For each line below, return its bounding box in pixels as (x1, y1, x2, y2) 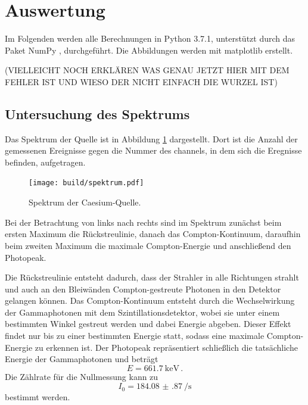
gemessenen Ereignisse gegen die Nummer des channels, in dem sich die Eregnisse (5, 144, 302, 157)
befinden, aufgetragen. (5, 155, 86, 168)
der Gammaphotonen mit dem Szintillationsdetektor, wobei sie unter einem (5, 306, 280, 318)
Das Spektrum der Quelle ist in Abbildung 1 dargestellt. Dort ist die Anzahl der (5, 132, 298, 145)
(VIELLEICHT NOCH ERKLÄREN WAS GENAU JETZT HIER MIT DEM (5, 64, 290, 76)
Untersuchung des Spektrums (5, 104, 190, 123)
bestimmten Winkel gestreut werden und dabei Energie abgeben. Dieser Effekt (5, 317, 291, 330)
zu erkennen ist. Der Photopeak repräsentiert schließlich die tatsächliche (35, 341, 298, 353)
